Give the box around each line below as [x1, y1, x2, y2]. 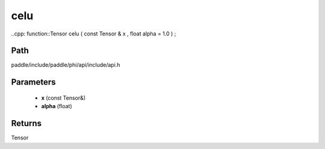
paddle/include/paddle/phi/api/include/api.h [11, 61, 120, 68]
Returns [11, 118, 42, 129]
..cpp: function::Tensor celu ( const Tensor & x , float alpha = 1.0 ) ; [11, 30, 176, 37]
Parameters [11, 77, 56, 87]
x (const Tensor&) [41, 94, 86, 102]
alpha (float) [41, 103, 72, 110]
